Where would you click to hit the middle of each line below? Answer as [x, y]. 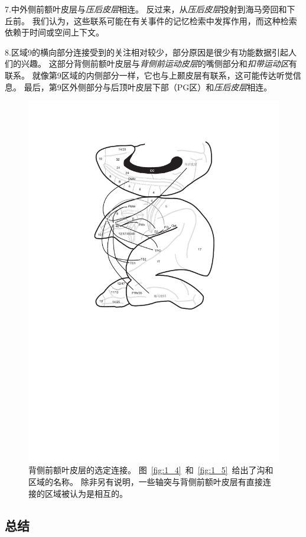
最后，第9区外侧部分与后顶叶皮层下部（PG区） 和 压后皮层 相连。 [148, 87]
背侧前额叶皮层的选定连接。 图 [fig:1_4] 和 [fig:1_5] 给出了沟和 [151, 470]
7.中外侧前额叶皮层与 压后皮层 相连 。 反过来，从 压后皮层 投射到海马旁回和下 [150, 9]
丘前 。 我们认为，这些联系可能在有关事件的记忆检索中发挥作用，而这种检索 [151, 20]
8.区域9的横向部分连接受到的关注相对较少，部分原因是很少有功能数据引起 [147, 52]
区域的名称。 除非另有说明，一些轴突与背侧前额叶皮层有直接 [146, 481]
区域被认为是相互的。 [86, 493]
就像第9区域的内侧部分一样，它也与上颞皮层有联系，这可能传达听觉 [162, 75]
